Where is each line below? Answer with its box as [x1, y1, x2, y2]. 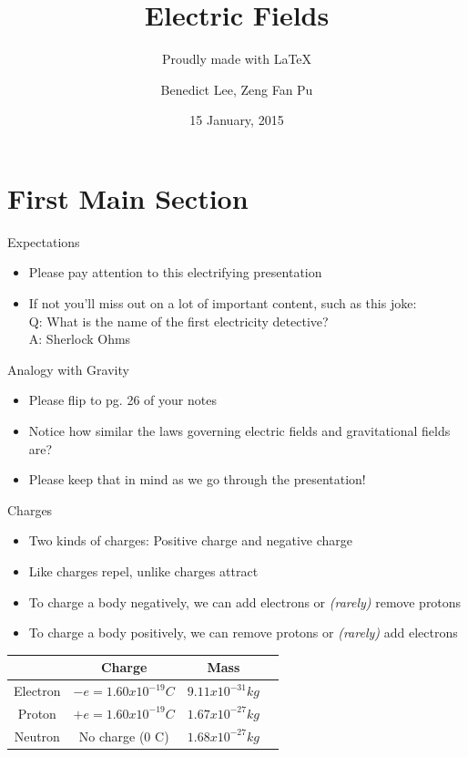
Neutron [14, 726, 60, 745]
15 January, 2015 [189, 110, 284, 130]
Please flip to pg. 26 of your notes [28, 390, 217, 410]
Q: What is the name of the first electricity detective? [28, 311, 329, 330]
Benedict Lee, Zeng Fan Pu [160, 79, 313, 99]
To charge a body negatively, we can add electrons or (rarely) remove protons [28, 592, 462, 611]
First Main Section [7, 179, 249, 216]
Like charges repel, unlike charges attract [28, 561, 259, 580]
